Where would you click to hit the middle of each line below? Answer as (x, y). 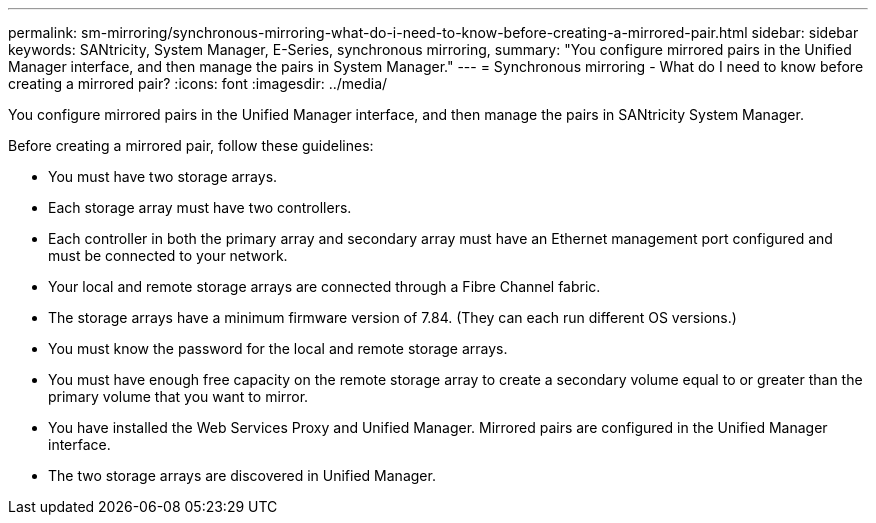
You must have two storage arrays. (163, 176)
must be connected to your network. (168, 255)
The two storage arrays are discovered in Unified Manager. (242, 475)
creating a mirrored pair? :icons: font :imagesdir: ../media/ (198, 83)
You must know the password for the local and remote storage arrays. (278, 348)
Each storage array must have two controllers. (200, 207)
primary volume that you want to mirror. (178, 396)
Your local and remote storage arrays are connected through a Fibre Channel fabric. (324, 286)
